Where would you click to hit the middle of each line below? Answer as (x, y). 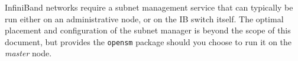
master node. (28, 53)
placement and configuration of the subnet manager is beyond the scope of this (148, 30)
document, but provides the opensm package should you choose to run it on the (148, 41)
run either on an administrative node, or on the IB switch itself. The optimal (144, 18)
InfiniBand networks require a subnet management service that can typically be (149, 7)
